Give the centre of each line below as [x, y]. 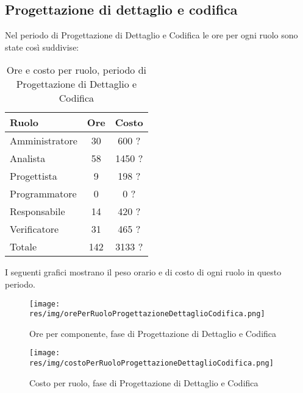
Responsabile [37, 211]
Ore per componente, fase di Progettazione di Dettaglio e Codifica [153, 333]
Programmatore [43, 194]
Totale [23, 247]
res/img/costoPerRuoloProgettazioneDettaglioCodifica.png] [151, 363]
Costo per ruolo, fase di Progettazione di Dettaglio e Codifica [144, 382]
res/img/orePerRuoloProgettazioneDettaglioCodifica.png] [147, 314]
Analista [28, 158]
